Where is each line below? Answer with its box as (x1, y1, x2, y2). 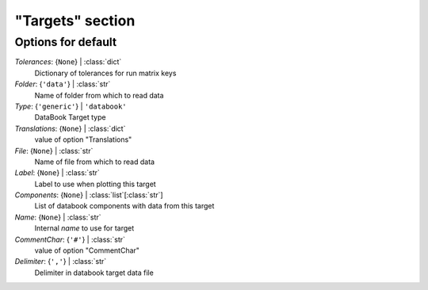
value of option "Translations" (34, 135, 132, 144)
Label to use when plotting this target (34, 179, 156, 189)
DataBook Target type (34, 113, 106, 122)
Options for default (14, 35, 117, 49)
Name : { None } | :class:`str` (14, 212, 102, 222)
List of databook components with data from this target (34, 201, 215, 211)
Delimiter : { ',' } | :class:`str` (14, 257, 107, 266)
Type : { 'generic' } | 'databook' (14, 101, 127, 111)
